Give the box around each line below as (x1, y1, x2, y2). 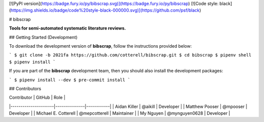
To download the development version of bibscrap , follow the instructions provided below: (9, 43, 192, 49)
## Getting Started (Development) (9, 34, 78, 40)
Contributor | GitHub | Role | (9, 95, 66, 101)
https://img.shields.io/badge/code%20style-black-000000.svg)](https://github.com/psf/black (10, 7, 200, 13)
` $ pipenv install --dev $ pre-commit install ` (9, 77, 131, 83)
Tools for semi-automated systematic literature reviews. (9, 25, 126, 31)
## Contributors (9, 86, 42, 91)
